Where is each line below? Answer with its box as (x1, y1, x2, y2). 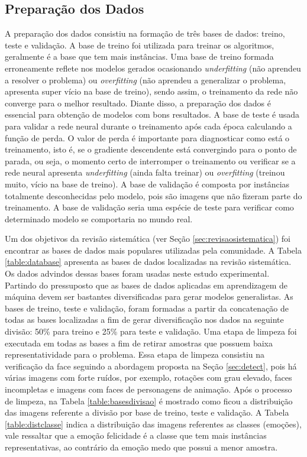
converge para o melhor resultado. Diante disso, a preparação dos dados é (5, 96, 271, 109)
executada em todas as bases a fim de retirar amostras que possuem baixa (5, 336, 273, 349)
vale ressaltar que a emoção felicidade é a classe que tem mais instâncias (5, 429, 267, 442)
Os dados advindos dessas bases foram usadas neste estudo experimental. (5, 267, 270, 280)
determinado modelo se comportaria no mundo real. (5, 212, 193, 225)
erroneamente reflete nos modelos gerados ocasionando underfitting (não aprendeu (5, 61, 301, 74)
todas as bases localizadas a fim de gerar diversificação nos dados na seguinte (5, 313, 284, 326)
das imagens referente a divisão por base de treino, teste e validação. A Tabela (5, 406, 289, 419)
